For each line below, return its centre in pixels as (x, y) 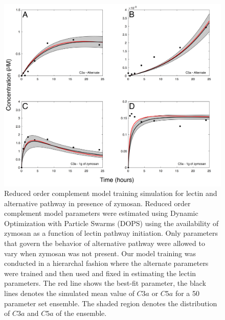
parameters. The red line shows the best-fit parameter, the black (105, 283)
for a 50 (187, 293)
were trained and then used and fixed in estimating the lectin (100, 273)
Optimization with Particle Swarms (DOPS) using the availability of (111, 223)
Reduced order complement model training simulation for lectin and (111, 193)
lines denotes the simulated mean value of (69, 293)
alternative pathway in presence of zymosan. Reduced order (97, 203)
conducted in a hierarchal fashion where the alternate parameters (106, 263)
